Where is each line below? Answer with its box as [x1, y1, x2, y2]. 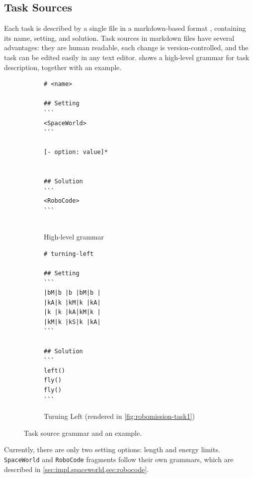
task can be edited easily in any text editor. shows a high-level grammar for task [4, 52, 250, 62]
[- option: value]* [44, 149, 108, 156]
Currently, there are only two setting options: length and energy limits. [4, 444, 220, 455]
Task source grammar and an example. [24, 427, 142, 438]
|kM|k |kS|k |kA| [44, 318, 101, 325]
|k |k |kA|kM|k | [44, 309, 101, 316]
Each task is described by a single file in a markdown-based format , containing [4, 23, 246, 33]
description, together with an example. [4, 62, 122, 72]
